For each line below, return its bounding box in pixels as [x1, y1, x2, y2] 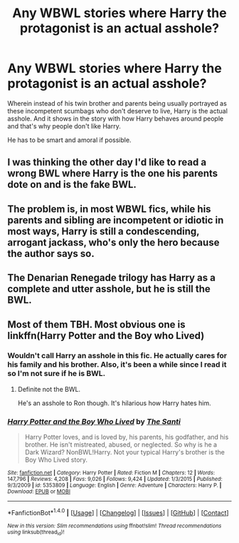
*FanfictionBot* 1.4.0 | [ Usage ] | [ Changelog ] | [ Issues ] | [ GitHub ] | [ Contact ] [7, 507, 229, 517]
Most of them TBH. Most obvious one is [7, 318, 186, 330]
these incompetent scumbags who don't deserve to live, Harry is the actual [7, 106, 228, 115]
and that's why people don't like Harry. [7, 121, 121, 130]
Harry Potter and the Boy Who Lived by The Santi [7, 416, 181, 426]
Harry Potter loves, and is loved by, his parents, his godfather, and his [24, 433, 229, 442]
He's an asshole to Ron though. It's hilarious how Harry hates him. [17, 398, 211, 407]
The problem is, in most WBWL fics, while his [7, 203, 211, 215]
